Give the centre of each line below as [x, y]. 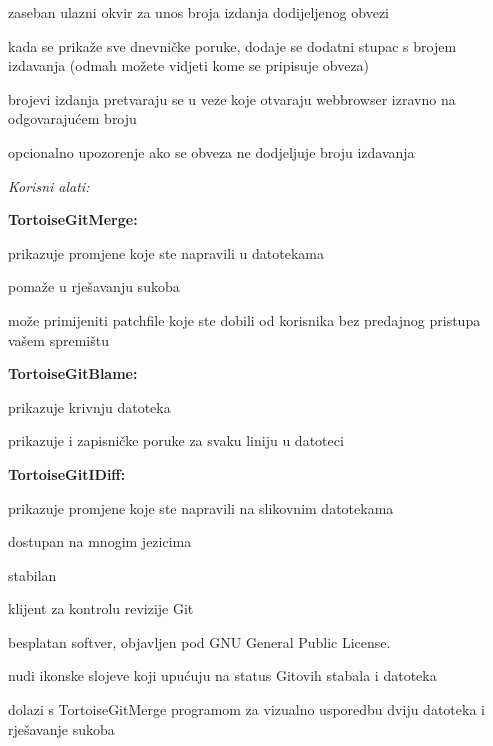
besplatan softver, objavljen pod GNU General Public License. [199, 641]
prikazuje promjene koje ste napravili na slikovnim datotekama [201, 507]
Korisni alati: [49, 185]
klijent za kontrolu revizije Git [101, 608]
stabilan [32, 574]
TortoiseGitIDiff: [67, 473]
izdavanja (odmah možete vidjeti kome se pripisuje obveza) [189, 65]
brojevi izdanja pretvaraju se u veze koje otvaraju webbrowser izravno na [232, 98]
